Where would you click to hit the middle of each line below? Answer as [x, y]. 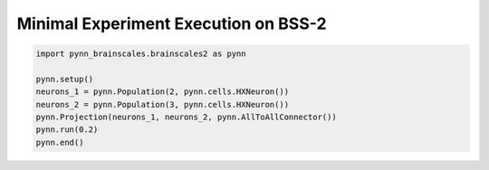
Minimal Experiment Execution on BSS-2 [172, 24]
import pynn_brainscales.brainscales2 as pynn [141, 54]
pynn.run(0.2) [67, 130]
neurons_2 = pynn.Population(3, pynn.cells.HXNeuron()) [163, 104]
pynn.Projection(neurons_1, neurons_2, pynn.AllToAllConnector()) [186, 117]
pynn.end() [60, 142]
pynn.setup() [65, 79]
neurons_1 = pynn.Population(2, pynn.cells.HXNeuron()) [163, 92]
